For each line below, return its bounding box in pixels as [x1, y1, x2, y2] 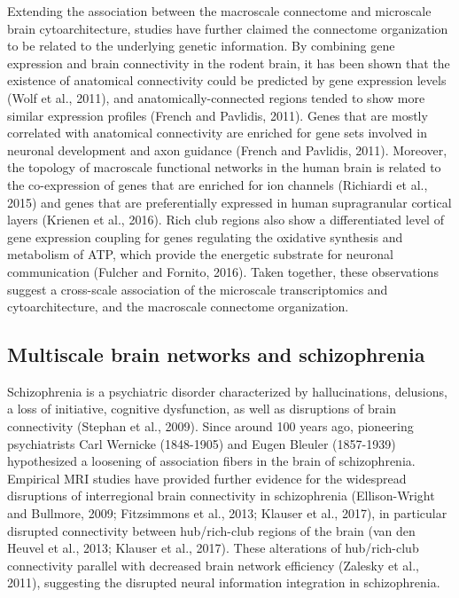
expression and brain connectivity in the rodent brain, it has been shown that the [7, 53, 450, 72]
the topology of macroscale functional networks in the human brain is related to [7, 158, 441, 177]
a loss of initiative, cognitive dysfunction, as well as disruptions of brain [7, 399, 396, 418]
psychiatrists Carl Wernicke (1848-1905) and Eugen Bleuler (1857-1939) [7, 434, 396, 452]
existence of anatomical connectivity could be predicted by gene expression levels [7, 71, 447, 90]
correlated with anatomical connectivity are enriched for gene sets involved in [7, 123, 427, 142]
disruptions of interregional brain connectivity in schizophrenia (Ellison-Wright [7, 486, 435, 505]
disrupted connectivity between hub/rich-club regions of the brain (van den [7, 521, 416, 539]
